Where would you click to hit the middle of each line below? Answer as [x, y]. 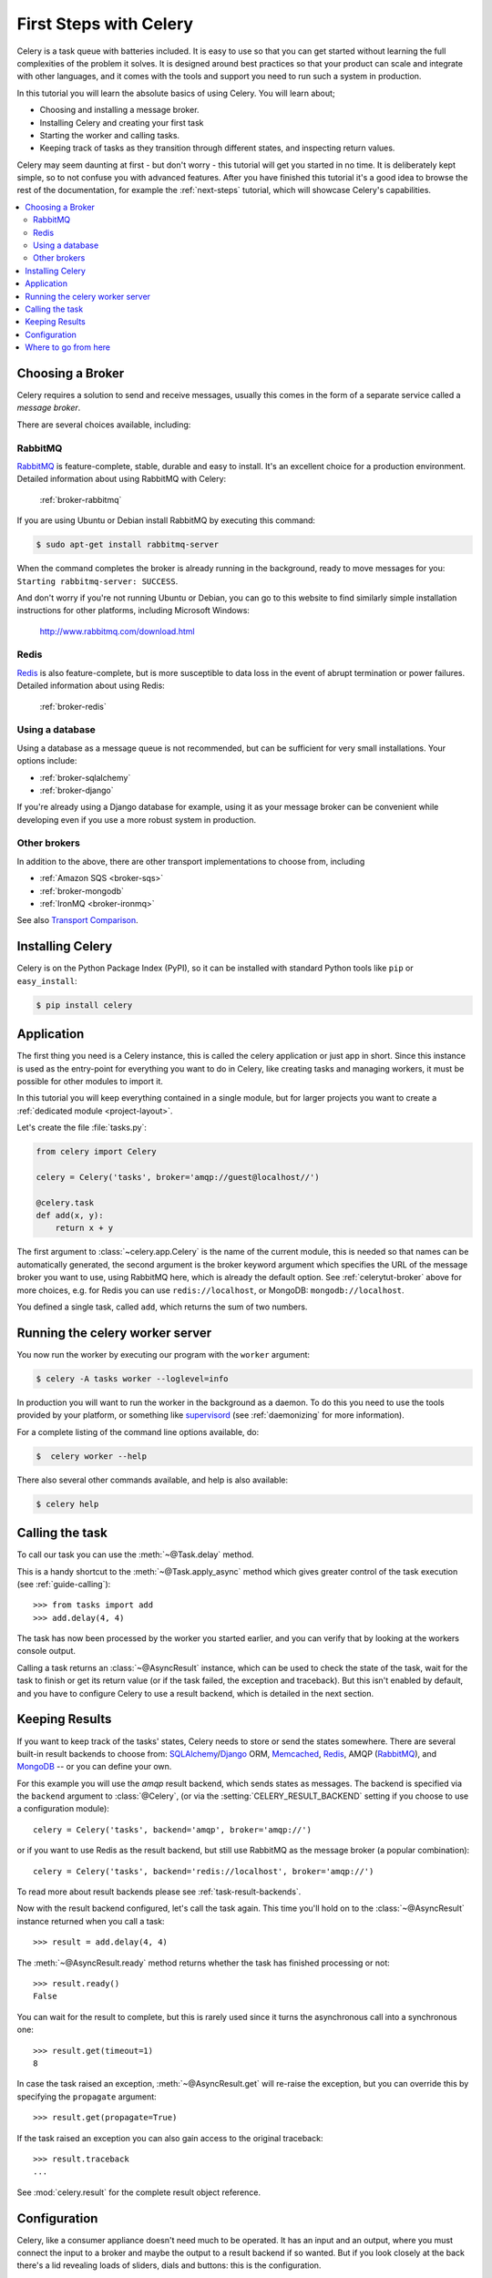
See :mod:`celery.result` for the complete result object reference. [139, 2192]
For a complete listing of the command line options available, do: [138, 1431]
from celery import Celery [96, 1152]
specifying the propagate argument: [87, 2097]
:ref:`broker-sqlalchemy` [85, 777]
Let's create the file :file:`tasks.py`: [82, 1128]
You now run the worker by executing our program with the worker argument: [163, 1354]
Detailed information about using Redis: [91, 686]
